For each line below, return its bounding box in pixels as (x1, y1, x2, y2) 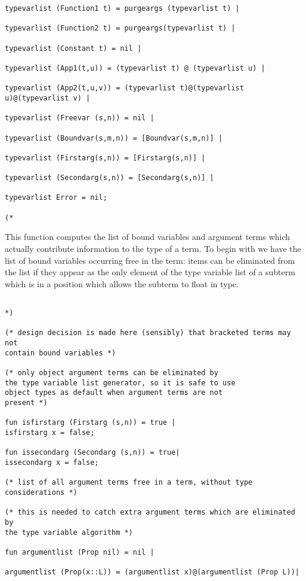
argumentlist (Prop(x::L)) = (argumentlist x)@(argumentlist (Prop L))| (5, 568, 299, 577)
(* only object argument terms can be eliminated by (5, 369, 218, 377)
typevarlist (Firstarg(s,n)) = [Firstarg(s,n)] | (5, 153, 206, 162)
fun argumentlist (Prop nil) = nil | (5, 547, 154, 556)
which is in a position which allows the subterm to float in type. (5, 277, 239, 290)
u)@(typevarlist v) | (5, 93, 91, 102)
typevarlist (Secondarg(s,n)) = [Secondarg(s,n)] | (5, 174, 214, 182)
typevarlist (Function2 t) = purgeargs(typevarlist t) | (5, 24, 236, 33)
